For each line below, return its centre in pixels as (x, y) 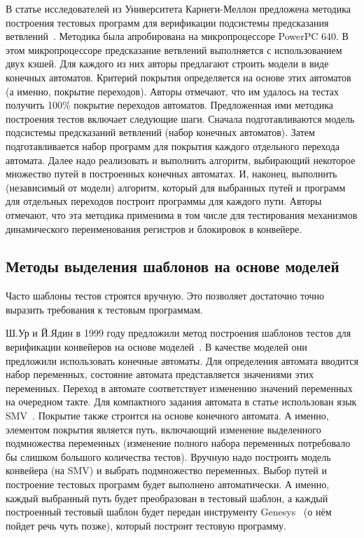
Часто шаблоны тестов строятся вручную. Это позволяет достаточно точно (165, 296)
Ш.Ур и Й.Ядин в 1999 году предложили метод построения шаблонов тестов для (178, 333)
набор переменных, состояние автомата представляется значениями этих (160, 374)
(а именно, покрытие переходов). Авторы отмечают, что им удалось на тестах (172, 91)
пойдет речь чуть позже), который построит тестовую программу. (146, 525)
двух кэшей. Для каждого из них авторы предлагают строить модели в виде (167, 63)
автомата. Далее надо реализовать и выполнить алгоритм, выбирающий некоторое (181, 160)
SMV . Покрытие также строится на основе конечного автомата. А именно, (167, 416)
